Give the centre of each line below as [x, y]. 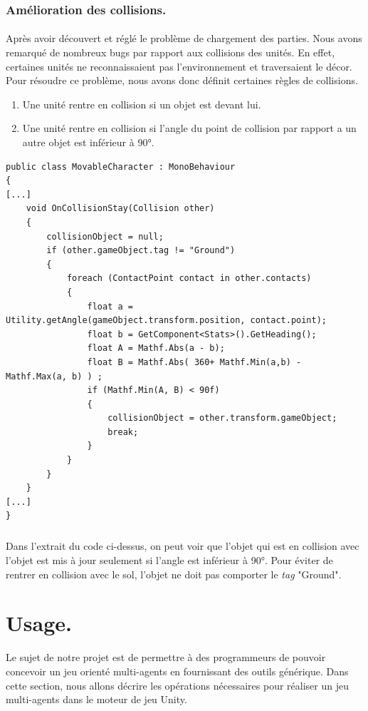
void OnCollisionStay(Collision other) [120, 209]
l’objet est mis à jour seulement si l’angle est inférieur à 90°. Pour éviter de [169, 560]
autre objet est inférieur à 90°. [88, 142]
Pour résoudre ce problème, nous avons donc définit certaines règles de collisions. [182, 80]
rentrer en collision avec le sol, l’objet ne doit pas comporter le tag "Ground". [174, 574]
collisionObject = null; [105, 236]
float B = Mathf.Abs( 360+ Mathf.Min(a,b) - [194, 362]
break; [123, 432]
